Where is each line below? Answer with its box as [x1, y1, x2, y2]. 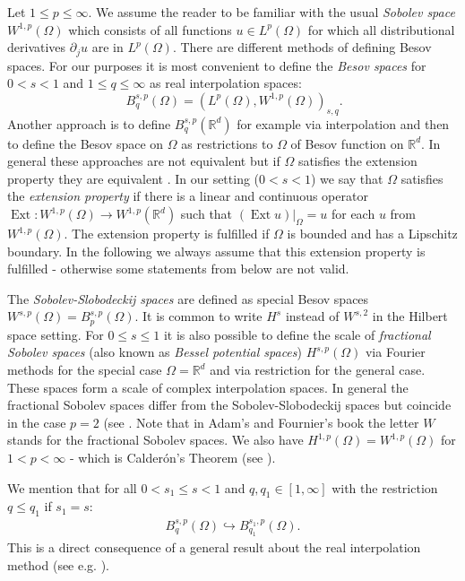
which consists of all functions [68, 20, 232, 39]
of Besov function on [290, 134, 404, 152]
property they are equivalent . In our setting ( [7, 169, 260, 187]
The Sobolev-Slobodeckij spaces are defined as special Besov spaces [7, 289, 369, 308]
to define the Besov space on [7, 134, 164, 152]
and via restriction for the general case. [210, 360, 426, 379]
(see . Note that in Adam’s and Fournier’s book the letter [103, 412, 419, 431]
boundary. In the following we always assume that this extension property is [7, 241, 426, 260]
